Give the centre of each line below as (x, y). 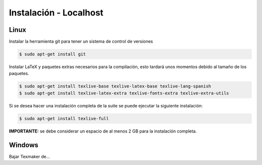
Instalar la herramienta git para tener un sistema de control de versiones (81, 42)
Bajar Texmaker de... (30, 156)
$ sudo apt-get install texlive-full (64, 118)
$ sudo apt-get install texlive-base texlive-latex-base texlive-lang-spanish (115, 86)
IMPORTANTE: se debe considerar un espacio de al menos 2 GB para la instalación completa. (103, 131)
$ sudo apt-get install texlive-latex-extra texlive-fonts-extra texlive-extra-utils (124, 93)
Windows (24, 145)
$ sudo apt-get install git (52, 54)
